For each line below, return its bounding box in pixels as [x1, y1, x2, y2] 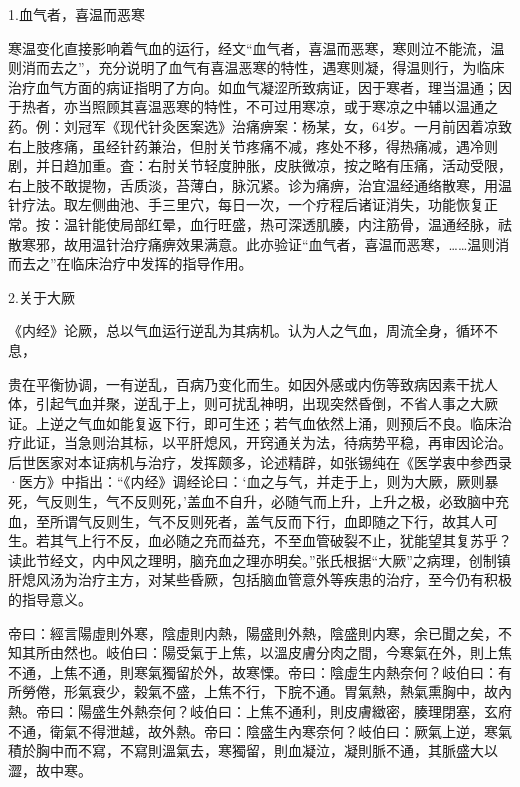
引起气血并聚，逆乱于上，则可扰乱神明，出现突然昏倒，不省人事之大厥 [35, 393, 498, 414]
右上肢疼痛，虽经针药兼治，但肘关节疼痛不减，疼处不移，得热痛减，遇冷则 [8, 135, 498, 156]
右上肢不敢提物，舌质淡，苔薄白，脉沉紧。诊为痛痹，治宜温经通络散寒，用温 [8, 174, 512, 195]
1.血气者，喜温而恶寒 [8, 4, 145, 24]
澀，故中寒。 [8, 759, 92, 780]
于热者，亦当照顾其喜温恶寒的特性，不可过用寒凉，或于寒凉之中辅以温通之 [8, 96, 498, 117]
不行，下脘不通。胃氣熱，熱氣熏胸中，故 [231, 681, 498, 702]
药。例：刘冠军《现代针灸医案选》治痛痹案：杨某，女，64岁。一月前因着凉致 [8, 115, 512, 136]
